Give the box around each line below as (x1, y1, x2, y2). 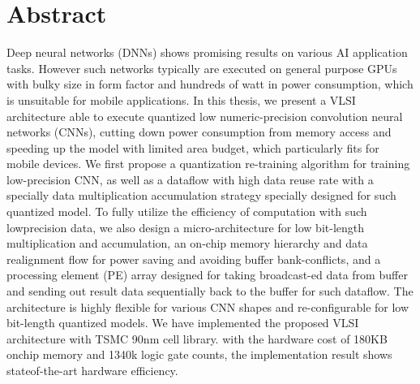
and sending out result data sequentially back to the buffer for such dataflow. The (6, 283, 414, 300)
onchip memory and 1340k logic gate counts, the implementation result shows (6, 346, 392, 363)
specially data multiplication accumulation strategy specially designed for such (6, 187, 396, 204)
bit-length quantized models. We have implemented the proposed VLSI (6, 314, 359, 331)
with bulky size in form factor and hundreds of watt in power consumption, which (6, 76, 414, 93)
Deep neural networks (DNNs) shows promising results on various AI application (6, 44, 408, 61)
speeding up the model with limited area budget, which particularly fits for (6, 139, 379, 156)
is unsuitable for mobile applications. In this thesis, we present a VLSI (6, 91, 356, 108)
